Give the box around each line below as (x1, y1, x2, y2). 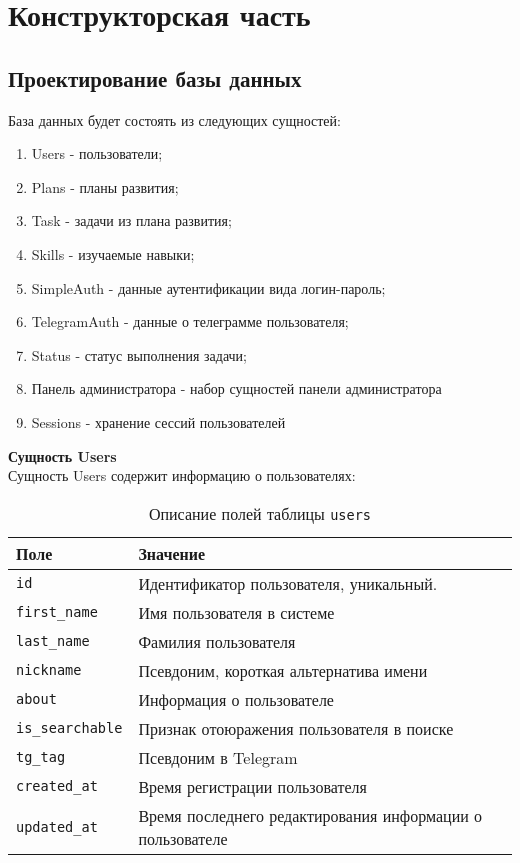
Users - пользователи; (31, 143, 163, 164)
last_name (16, 633, 90, 650)
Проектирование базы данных (8, 62, 302, 93)
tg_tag (16, 749, 66, 766)
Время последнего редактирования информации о (138, 803, 483, 827)
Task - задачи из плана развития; (31, 210, 232, 231)
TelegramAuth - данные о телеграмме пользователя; (31, 311, 349, 332)
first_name (16, 604, 98, 621)
